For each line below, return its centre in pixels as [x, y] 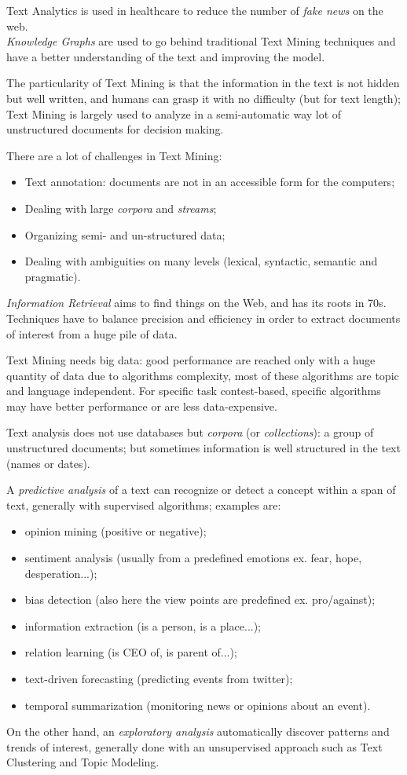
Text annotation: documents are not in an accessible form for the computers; [210, 182]
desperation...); [61, 573]
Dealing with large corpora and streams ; [121, 208]
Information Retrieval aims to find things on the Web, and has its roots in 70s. [196, 303]
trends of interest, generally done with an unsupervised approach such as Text [194, 746]
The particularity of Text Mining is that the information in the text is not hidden [203, 83]
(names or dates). [48, 463]
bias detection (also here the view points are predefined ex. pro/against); [200, 600]
